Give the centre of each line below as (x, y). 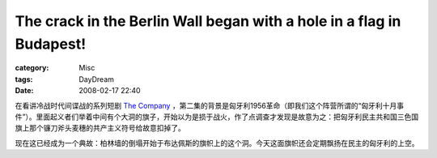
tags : (24, 79)
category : (32, 68)
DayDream (97, 79)
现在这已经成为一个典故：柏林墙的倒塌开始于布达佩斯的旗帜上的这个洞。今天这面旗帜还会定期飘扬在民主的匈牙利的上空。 (217, 143)
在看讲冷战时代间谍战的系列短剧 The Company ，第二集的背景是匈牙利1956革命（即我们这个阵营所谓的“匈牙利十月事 (210, 105)
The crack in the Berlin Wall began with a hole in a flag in (208, 21)
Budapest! (51, 44)
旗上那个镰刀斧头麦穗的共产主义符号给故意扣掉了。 (100, 128)
